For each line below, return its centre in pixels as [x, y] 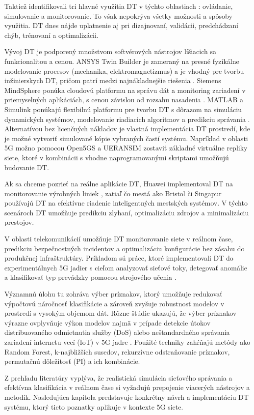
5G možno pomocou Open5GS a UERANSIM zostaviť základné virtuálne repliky [126, 148]
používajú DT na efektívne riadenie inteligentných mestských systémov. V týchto [126, 203]
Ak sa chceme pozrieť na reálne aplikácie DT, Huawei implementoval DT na [119, 184]
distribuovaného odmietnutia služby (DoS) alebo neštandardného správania [117, 332]
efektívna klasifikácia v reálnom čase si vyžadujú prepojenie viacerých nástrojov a [127, 387]
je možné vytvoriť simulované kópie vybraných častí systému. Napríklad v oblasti [126, 138]
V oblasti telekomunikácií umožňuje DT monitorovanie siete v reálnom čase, [119, 239]
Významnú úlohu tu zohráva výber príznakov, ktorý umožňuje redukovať [114, 294]
